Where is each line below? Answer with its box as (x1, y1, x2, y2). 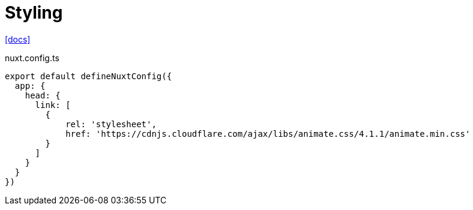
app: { (14, 80, 46, 91)
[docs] (5, 34, 31, 44)
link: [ (35, 100, 71, 110)
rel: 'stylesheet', (65, 119, 157, 129)
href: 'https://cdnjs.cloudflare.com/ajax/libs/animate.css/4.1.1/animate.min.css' (65, 128, 471, 139)
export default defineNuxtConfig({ (5, 71, 172, 81)
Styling (5, 2, 63, 23)
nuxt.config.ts (5, 52, 59, 63)
